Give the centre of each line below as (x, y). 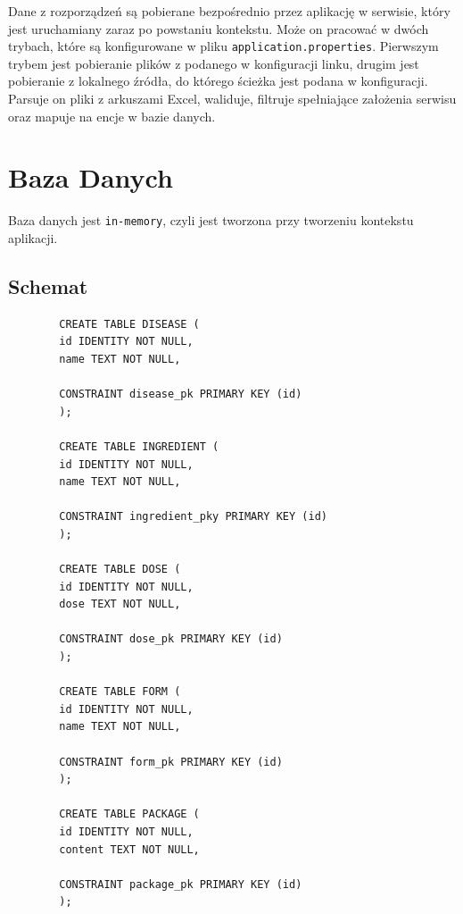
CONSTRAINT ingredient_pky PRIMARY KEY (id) (193, 517)
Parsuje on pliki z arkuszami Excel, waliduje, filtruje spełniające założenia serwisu (232, 99)
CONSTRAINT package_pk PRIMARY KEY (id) (181, 884)
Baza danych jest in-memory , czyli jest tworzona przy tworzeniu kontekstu (211, 220)
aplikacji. (33, 238)
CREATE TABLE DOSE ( (120, 570)
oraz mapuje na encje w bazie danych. (112, 116)
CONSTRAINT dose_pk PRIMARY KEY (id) (171, 639)
